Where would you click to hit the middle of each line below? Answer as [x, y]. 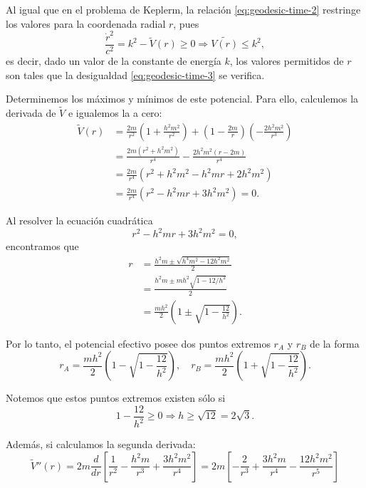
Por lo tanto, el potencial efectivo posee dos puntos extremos [138, 343]
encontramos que [42, 246]
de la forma [335, 343]
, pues [186, 23]
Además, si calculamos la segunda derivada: [101, 444]
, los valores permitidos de [287, 60]
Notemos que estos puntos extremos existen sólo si [116, 398]
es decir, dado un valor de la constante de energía [114, 60]
